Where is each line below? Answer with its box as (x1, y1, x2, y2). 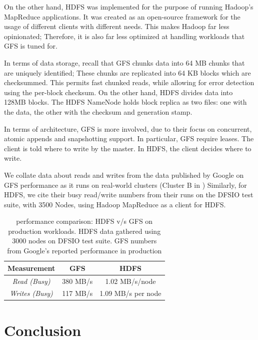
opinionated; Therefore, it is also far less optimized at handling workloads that (4, 31, 245, 41)
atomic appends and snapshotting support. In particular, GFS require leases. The (4, 133, 254, 144)
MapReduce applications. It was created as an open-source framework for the (4, 11, 240, 22)
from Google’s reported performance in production (7, 245, 162, 256)
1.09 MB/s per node (99, 288, 161, 298)
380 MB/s (62, 275, 93, 286)
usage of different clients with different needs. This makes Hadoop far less (4, 21, 229, 32)
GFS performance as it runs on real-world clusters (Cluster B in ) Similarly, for (4, 179, 247, 190)
